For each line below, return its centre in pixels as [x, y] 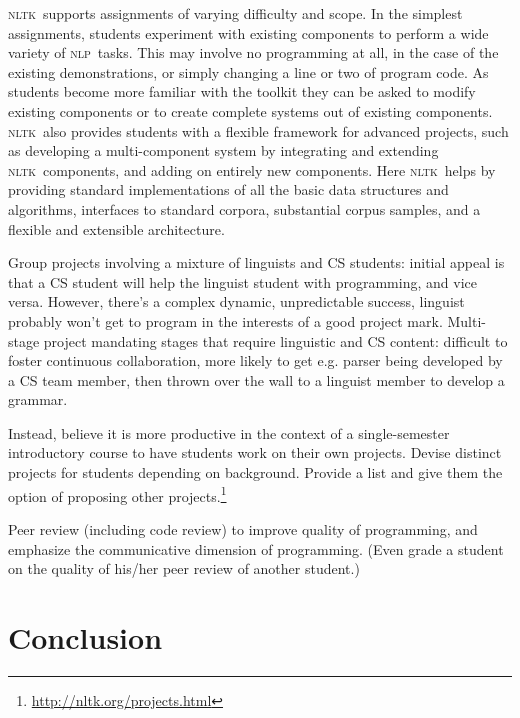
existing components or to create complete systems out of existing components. [250, 110]
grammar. [38, 399]
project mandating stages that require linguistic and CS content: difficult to [275, 340]
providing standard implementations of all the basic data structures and [228, 189]
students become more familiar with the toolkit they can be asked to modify [242, 91]
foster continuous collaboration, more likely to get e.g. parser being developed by [255, 360]
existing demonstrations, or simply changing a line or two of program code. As [248, 71]
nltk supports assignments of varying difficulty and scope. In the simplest [235, 13]
